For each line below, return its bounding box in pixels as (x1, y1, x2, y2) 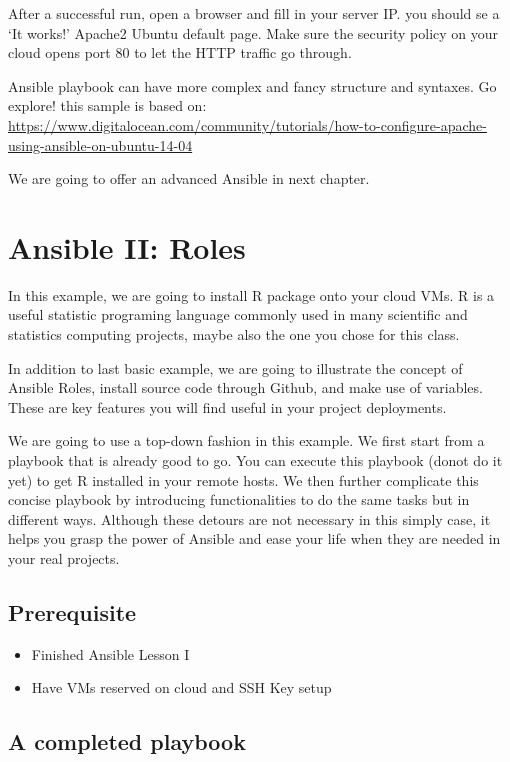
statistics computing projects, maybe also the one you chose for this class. (8, 324, 460, 345)
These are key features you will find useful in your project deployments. (8, 396, 447, 417)
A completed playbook (8, 726, 246, 757)
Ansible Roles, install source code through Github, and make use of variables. (8, 377, 483, 398)
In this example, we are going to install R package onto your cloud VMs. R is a (8, 284, 495, 305)
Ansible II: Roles (8, 226, 246, 267)
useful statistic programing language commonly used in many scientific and (8, 304, 468, 325)
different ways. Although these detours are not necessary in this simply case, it (8, 508, 491, 529)
